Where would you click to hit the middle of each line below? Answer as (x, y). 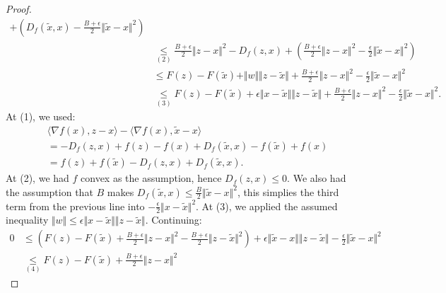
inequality (27, 220)
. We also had (317, 178)
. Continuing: (174, 220)
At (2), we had (37, 178)
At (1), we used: (41, 116)
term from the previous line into (75, 206)
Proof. (19, 8)
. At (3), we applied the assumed (267, 206)
